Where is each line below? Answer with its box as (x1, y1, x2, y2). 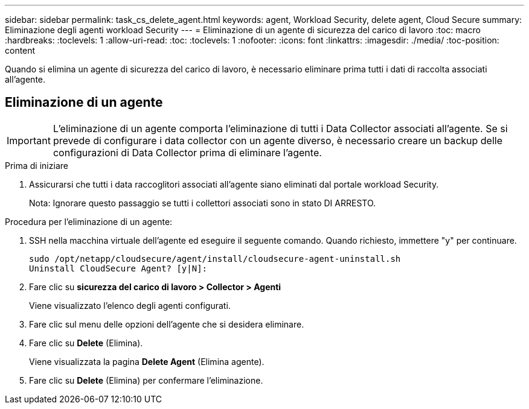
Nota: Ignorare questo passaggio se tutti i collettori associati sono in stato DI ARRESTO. (29, 197, 376, 208)
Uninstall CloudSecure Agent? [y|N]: (29, 263, 208, 273)
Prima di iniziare (5, 160, 68, 171)
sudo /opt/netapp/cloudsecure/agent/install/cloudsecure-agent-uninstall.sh (29, 253, 401, 264)
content (5, 45, 36, 55)
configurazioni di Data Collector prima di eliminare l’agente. (53, 146, 322, 159)
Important (7, 134, 51, 147)
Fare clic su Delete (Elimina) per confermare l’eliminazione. (29, 375, 263, 385)
